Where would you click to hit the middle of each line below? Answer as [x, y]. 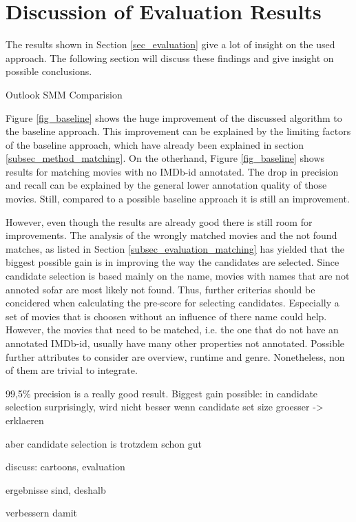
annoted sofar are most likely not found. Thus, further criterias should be [160, 289]
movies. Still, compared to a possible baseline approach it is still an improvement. [178, 199]
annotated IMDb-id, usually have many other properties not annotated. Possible [175, 343]
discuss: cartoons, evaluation [65, 467]
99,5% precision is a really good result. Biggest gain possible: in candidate [162, 393]
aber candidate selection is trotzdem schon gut [104, 443]
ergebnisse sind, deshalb [56, 489]
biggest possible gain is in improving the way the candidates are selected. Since [172, 262]
